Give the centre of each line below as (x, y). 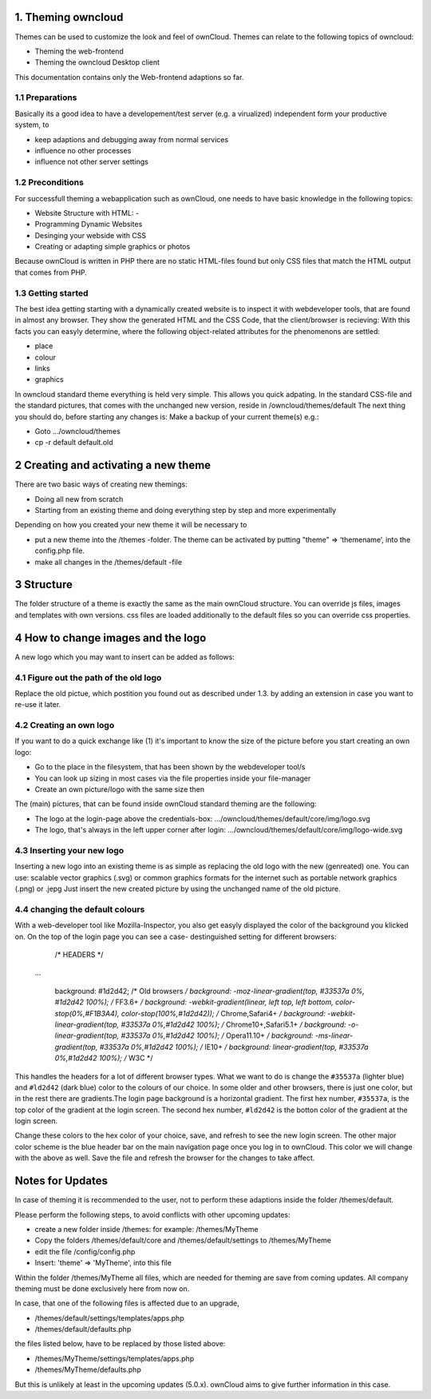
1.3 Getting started (51, 293)
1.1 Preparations (46, 97)
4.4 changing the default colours (80, 909)
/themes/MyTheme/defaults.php (88, 1369)
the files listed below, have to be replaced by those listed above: (120, 1344)
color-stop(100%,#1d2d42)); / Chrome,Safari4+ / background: (223, 1013)
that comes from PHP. (51, 272)
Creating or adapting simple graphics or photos (113, 247)
